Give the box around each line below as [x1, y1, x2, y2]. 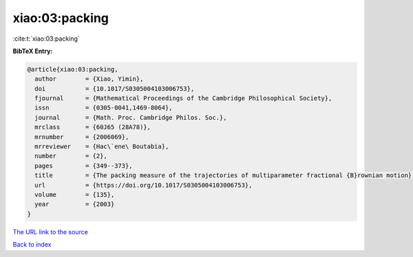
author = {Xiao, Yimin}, [34, 75, 144, 83]
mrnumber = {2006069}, [34, 133, 129, 141]
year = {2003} [34, 201, 115, 208]
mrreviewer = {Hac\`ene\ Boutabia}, [34, 143, 169, 151]
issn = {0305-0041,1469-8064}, [34, 104, 173, 112]
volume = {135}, [34, 191, 115, 198]
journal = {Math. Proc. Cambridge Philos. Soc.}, [34, 114, 227, 121]
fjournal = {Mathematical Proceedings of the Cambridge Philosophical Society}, [34, 94, 332, 103]
